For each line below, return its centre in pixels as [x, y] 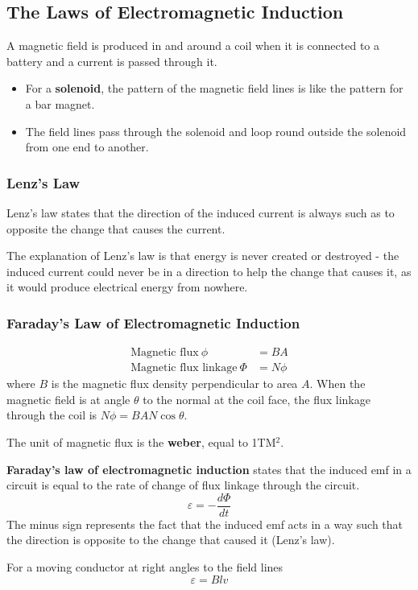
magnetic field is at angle [68, 399]
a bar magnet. [60, 103]
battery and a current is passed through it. [112, 61]
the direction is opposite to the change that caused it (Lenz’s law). [171, 540]
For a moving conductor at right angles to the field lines [145, 567]
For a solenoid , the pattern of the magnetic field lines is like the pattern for [214, 88]
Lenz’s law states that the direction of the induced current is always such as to [201, 212]
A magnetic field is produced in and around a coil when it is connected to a [193, 45]
